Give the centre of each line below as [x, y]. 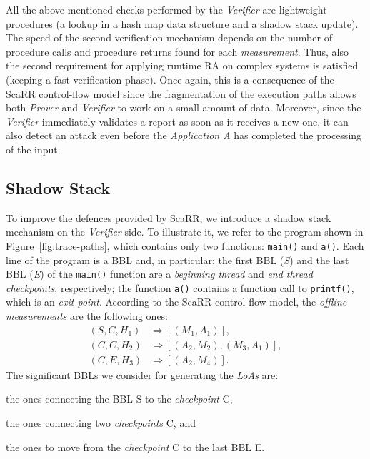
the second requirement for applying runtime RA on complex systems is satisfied [182, 65]
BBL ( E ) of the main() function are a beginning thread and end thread [159, 274]
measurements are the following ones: [87, 316]
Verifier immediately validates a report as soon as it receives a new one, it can [177, 121]
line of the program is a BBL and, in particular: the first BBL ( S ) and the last [177, 259]
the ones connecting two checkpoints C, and [101, 422]
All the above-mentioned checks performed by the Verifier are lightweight [166, 9]
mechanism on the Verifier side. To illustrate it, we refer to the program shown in [185, 232]
